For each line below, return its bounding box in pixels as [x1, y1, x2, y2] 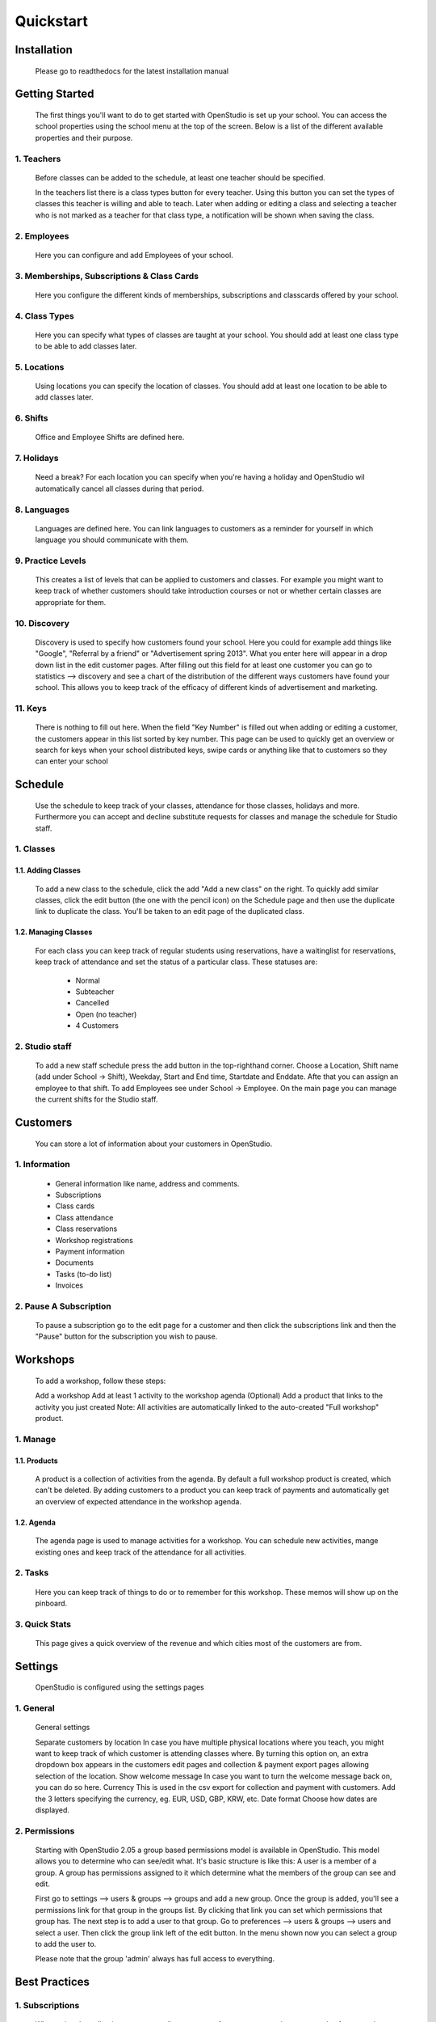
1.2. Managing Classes [15, 927, 93, 937]
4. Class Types [15, 310, 74, 321]
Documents [55, 1258, 94, 1267]
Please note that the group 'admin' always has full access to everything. [35, 1954, 275, 1964]
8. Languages [15, 504, 70, 515]
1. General [15, 1703, 56, 1714]
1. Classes [15, 844, 56, 855]
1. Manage [15, 1433, 57, 1445]
